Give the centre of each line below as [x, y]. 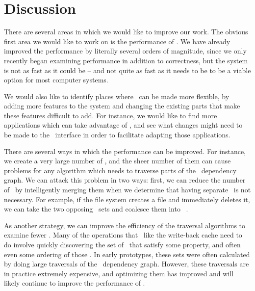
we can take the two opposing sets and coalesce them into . [96, 209]
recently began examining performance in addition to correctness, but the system [126, 60]
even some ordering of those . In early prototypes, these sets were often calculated [127, 254]
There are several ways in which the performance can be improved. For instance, [125, 151]
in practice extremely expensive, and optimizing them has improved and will [119, 273]
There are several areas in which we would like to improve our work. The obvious [126, 32]
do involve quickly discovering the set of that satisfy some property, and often [122, 244]
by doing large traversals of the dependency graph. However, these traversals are [127, 264]
